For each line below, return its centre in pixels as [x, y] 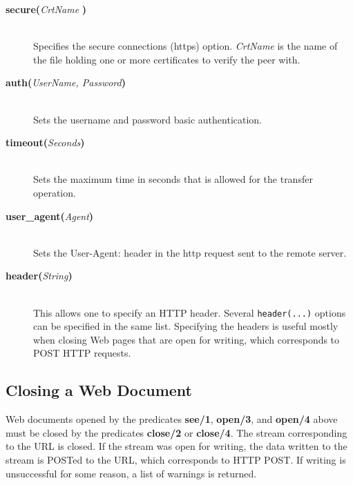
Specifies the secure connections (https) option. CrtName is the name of [185, 46]
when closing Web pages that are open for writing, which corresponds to [187, 339]
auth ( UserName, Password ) [66, 82]
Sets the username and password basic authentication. [148, 119]
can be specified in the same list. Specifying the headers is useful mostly [186, 326]
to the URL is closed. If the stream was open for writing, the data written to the [176, 446]
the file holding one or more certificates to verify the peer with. [167, 59]
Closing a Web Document [99, 390]
